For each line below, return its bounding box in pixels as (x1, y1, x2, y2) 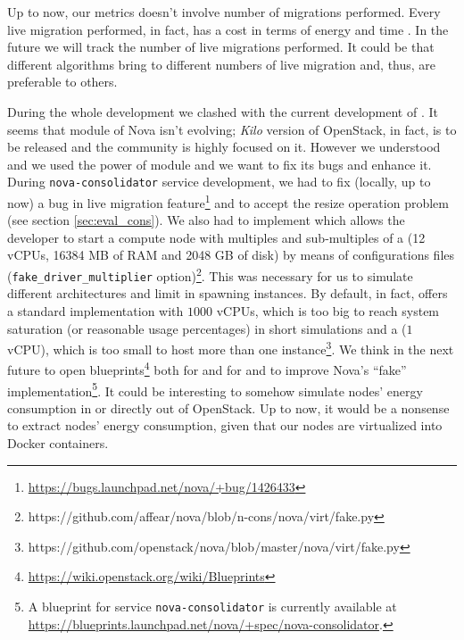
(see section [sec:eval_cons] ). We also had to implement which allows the (7, 211, 405, 229)
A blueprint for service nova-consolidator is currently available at (28, 597, 397, 616)
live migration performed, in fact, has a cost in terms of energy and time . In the (7, 20, 449, 38)
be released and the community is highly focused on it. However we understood (7, 137, 441, 156)
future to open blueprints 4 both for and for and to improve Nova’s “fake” (7, 358, 407, 379)
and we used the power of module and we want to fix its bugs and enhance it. (7, 154, 432, 173)
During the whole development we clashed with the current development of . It (7, 102, 438, 121)
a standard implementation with (7, 301, 184, 320)
